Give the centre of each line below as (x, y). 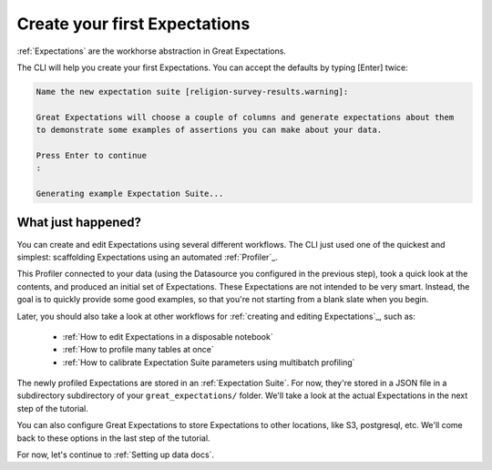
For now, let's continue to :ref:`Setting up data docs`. (115, 455)
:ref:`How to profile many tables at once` (138, 350)
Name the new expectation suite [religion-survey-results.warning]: (192, 92)
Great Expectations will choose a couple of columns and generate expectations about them (245, 117)
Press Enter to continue (92, 155)
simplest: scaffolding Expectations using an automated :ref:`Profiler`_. (147, 257)
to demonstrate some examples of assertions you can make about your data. (209, 130)
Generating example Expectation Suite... (130, 194)
